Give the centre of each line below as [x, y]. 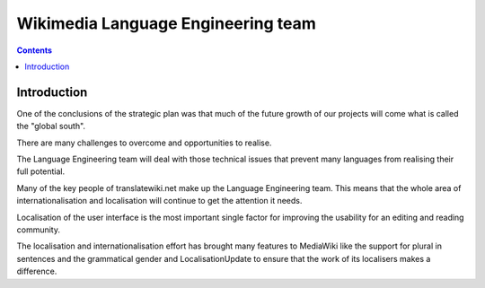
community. [38, 230]
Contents [35, 50]
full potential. [41, 171]
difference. [37, 271]
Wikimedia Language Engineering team [166, 23]
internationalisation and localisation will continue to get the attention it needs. [159, 201]
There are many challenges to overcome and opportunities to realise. [144, 143]
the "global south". [51, 127]
